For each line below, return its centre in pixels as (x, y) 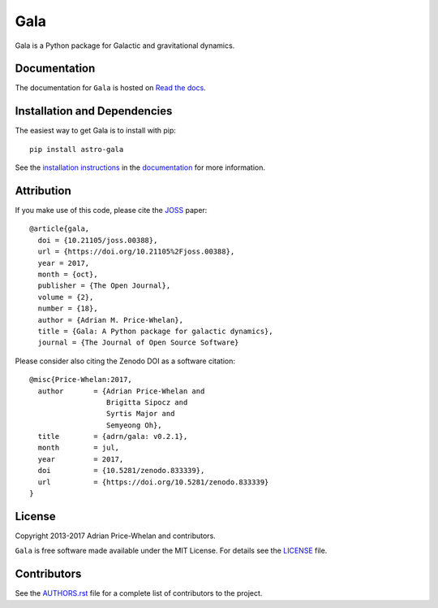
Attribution (43, 191)
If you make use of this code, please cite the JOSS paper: (111, 211)
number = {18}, (68, 308)
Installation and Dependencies (94, 111)
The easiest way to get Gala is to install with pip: (95, 131)
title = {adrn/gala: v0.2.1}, (113, 436)
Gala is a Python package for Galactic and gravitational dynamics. (125, 46)
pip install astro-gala (77, 149)
